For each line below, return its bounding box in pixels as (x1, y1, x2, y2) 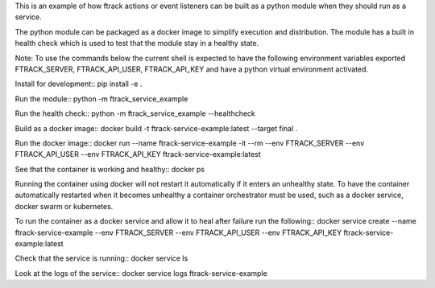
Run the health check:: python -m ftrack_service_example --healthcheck (14, 109, 255, 118)
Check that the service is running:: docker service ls (14, 253, 188, 263)
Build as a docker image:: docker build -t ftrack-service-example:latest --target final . (14, 123, 298, 133)
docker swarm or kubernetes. (14, 201, 114, 211)
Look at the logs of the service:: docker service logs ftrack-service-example (14, 268, 267, 278)
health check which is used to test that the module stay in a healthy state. (14, 39, 259, 48)
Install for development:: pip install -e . (14, 79, 143, 88)
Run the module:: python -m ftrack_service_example (14, 93, 188, 104)
